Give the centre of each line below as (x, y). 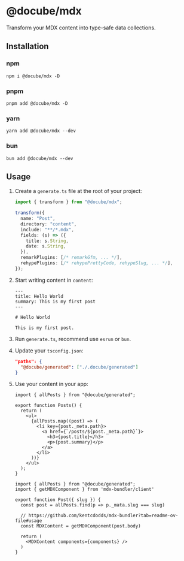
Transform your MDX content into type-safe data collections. (81, 28)
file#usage (28, 521)
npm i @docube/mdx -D (33, 76)
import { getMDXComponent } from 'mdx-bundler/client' (85, 490)
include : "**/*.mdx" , (47, 230)
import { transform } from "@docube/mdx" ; (68, 202)
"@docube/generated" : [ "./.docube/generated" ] (79, 367)
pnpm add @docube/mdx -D (37, 103)
